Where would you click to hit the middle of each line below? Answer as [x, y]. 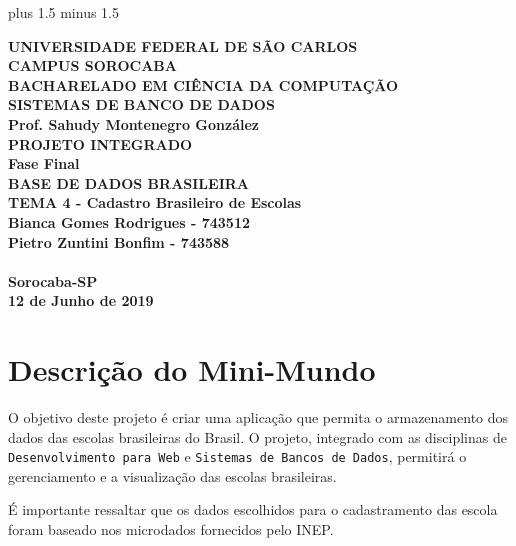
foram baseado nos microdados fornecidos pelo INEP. [171, 529]
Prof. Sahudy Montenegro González [133, 123]
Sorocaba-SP [53, 280]
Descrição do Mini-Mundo [192, 369]
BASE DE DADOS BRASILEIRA [128, 182]
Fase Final [44, 163]
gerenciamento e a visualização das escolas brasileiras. [172, 475]
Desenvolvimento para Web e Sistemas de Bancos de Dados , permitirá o [237, 456]
